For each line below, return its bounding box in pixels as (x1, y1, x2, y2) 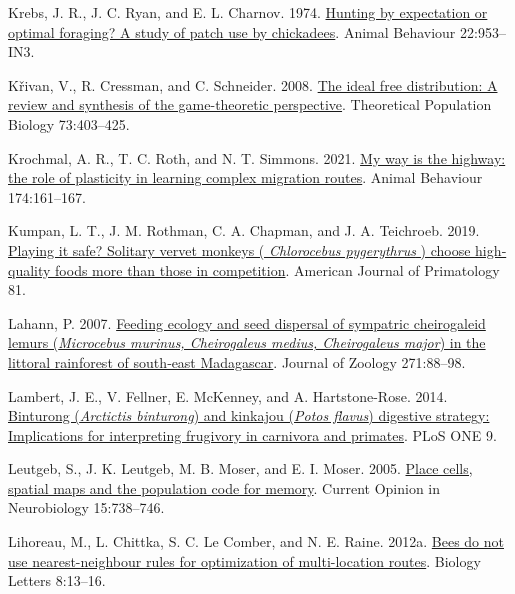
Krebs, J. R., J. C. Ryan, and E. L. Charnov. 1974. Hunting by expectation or (8, 2, 488, 22)
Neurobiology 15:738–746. (8, 497, 165, 518)
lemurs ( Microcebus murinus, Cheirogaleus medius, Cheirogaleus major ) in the (8, 332, 486, 353)
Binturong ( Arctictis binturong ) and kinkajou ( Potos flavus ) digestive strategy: (8, 405, 490, 426)
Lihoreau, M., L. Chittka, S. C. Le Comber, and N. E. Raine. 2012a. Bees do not (8, 531, 504, 552)
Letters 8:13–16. (8, 570, 106, 591)
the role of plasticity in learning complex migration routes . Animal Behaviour (8, 167, 483, 188)
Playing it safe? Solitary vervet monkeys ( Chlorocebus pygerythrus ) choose (8, 239, 471, 260)
